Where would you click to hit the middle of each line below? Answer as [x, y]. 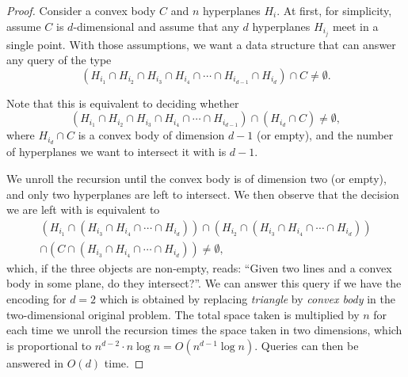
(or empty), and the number [325, 135]
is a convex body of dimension [151, 135]
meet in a [355, 26]
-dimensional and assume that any [156, 26]
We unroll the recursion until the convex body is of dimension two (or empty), [196, 178]
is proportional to [49, 345]
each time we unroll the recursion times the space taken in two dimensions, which [204, 330]
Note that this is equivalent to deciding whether [123, 103]
